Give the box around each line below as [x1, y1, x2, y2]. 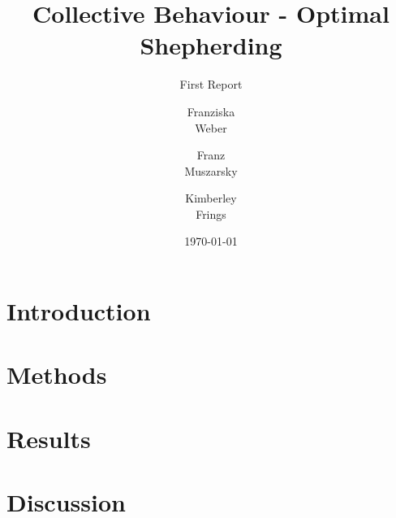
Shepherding [140, 28, 282, 62]
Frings [196, 205, 226, 222]
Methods [6, 358, 107, 391]
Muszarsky [184, 162, 238, 179]
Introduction [6, 294, 151, 328]
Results [6, 421, 91, 455]
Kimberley [185, 189, 237, 207]
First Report [179, 76, 243, 93]
